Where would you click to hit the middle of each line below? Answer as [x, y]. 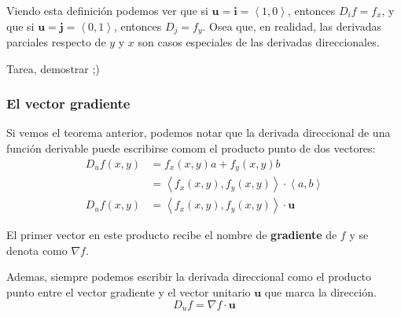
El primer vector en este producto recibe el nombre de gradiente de [172, 235]
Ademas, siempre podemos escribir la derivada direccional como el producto [189, 276]
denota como [37, 250]
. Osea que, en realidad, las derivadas [292, 26]
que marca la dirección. [320, 291]
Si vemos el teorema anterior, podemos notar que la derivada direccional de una [199, 133]
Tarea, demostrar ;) [53, 68]
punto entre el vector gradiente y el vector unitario [129, 291]
